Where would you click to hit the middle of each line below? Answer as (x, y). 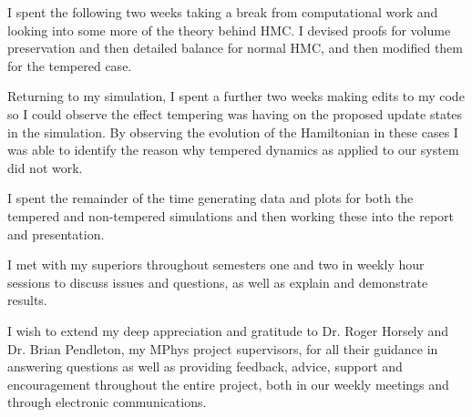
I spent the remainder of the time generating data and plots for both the (210, 198)
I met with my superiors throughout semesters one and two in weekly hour (216, 264)
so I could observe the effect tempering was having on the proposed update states (235, 113)
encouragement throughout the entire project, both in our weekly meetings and (228, 384)
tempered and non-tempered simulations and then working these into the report (231, 215)
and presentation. (56, 234)
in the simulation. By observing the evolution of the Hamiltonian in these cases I (233, 132)
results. (27, 300)
